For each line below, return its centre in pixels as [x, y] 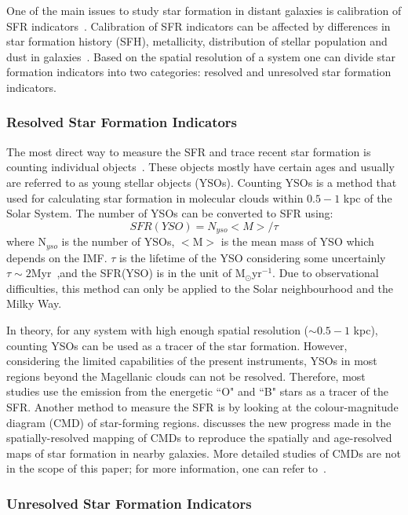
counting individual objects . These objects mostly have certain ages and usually [200, 167]
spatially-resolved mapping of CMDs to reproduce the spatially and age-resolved [199, 438]
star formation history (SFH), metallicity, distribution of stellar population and [197, 41]
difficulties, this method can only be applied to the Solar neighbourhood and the [200, 288]
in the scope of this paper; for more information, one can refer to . [166, 468]
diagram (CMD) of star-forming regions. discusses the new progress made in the [199, 422]
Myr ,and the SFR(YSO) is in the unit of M [138, 273]
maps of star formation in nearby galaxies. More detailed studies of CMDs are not [204, 453]
